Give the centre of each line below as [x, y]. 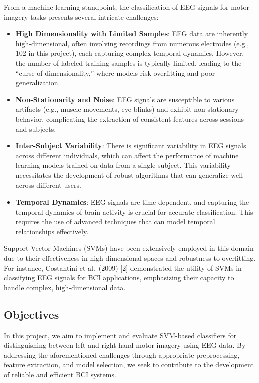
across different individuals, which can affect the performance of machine [127, 155]
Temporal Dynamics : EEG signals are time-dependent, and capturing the [132, 202]
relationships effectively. [52, 231]
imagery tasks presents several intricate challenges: [81, 16]
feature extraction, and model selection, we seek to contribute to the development [129, 365]
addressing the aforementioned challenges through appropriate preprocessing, [122, 355]
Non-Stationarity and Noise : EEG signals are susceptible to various [125, 99]
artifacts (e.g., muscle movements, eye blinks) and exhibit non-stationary [127, 109]
